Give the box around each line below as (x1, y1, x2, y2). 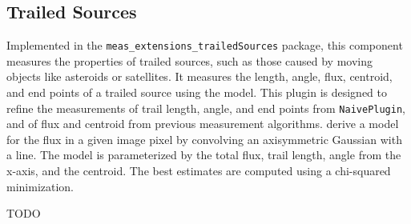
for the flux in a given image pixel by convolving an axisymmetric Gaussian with (6, 130, 402, 147)
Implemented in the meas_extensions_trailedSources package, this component (6, 37, 403, 54)
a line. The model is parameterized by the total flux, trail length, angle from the (6, 146, 401, 163)
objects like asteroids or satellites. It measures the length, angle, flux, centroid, (6, 68, 393, 85)
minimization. (6, 178, 75, 194)
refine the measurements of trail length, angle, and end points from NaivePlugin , (6, 99, 405, 116)
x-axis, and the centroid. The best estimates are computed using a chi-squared (6, 162, 391, 179)
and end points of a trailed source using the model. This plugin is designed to (6, 84, 388, 101)
